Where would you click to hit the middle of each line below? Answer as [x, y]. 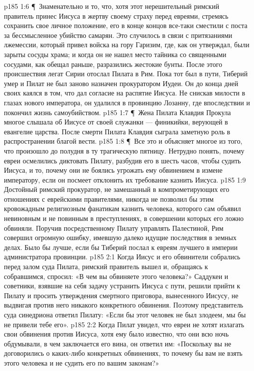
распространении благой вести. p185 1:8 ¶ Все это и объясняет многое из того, [123, 141]
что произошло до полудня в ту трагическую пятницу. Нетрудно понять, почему [124, 150]
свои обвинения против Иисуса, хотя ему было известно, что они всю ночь [116, 334]
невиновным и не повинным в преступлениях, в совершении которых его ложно [124, 218]
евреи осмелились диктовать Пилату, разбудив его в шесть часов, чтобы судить [123, 160]
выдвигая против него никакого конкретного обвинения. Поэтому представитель [124, 305]
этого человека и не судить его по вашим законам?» [82, 362]
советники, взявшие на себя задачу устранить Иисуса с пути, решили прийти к [122, 286]
